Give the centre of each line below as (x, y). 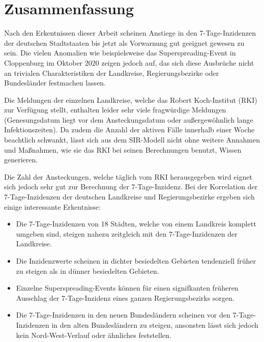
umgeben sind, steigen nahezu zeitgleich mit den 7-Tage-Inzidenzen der (127, 233)
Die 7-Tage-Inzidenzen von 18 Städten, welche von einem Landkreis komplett (136, 224)
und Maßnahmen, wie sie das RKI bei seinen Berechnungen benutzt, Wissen (123, 149)
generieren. (21, 160)
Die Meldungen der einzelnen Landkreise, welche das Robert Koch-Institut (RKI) (131, 99)
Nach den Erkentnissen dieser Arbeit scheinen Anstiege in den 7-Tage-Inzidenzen (130, 33)
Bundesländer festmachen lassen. (55, 83)
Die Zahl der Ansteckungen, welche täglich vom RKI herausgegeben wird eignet (128, 176)
